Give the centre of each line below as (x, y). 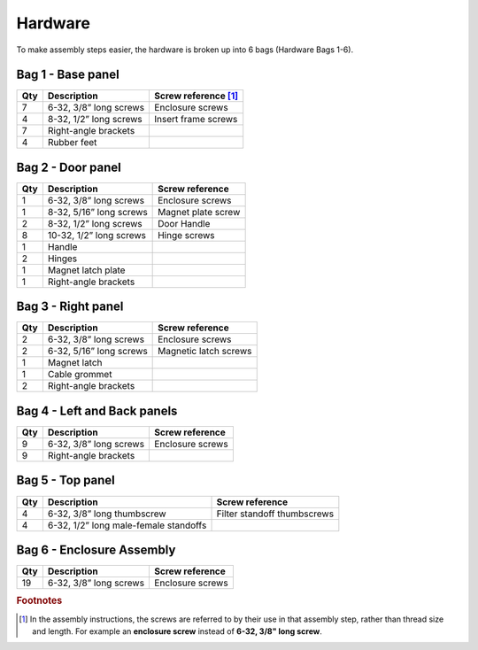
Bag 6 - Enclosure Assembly (96, 549)
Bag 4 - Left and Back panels (97, 410)
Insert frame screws (196, 120)
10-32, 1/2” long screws (96, 235)
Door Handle (184, 223)
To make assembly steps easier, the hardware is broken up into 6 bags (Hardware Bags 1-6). (185, 50)
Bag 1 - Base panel (68, 75)
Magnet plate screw (199, 212)
